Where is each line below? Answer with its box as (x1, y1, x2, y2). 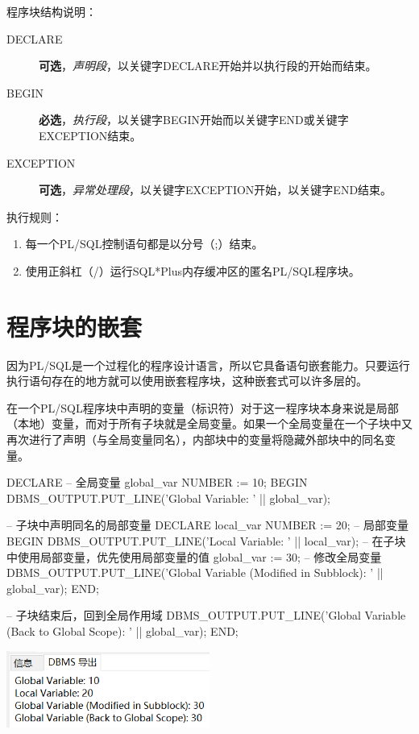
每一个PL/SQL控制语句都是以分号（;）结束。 (25, 235, 263, 252)
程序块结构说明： (6, 3, 97, 19)
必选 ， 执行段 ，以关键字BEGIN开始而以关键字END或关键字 (39, 111, 349, 128)
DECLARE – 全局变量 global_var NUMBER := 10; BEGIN (6, 474, 308, 491)
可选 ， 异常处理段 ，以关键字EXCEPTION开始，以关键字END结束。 (39, 181, 392, 198)
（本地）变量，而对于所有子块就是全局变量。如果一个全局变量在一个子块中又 (6, 415, 413, 432)
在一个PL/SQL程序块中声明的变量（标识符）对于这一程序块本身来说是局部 (6, 399, 399, 416)
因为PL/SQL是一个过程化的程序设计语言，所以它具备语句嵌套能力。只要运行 (6, 356, 410, 373)
